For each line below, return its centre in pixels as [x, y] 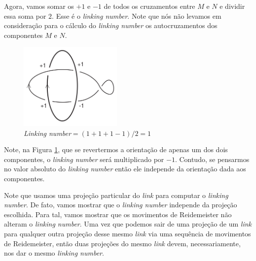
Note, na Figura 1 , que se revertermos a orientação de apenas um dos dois [116, 149]
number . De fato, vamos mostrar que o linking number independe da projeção [121, 205]
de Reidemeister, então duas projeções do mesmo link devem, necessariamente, [122, 243]
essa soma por [25, 16]
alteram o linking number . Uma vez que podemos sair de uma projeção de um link [128, 224]
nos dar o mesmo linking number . [54, 253]
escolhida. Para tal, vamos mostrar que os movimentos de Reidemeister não [118, 214]
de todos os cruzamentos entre [149, 6]
